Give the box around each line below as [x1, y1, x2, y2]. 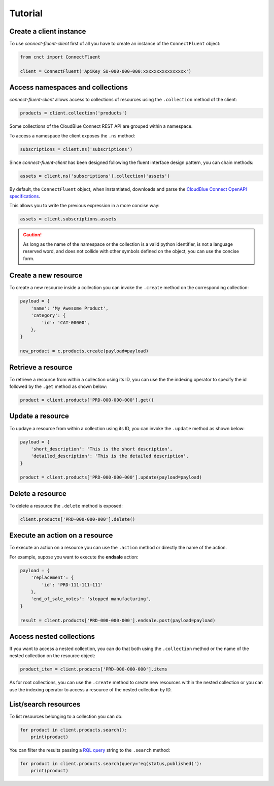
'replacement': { [30, 575, 74, 580]
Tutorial [9, 8, 43, 19]
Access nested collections [9, 632, 95, 641]
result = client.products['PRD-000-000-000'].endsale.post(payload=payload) [20, 617, 216, 623]
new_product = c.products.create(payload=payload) [20, 348, 149, 354]
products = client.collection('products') [20, 110, 127, 116]
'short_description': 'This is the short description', [30, 446, 173, 452]
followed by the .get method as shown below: [9, 383, 108, 389]
